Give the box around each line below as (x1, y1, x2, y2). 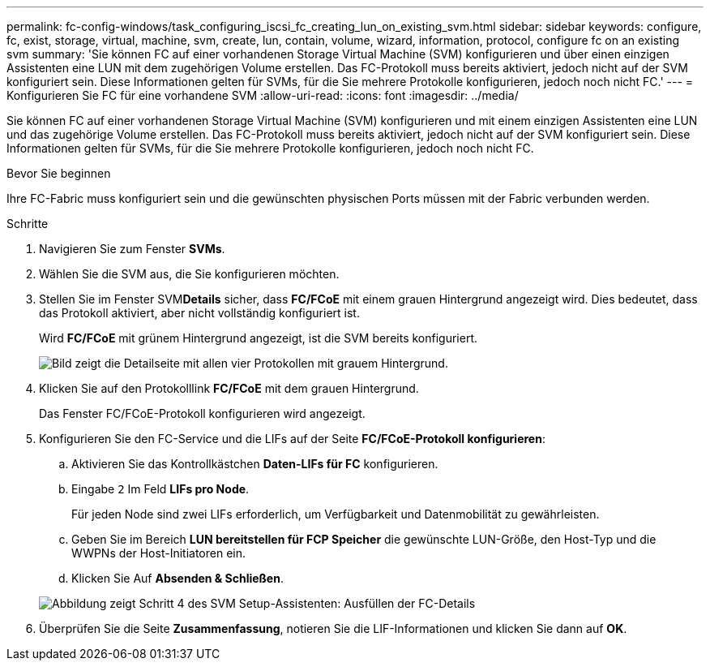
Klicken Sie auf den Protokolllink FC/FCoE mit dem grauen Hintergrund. (39, 381, 419, 395)
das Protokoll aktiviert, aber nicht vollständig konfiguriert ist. (39, 306, 360, 320)
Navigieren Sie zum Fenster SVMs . (39, 242, 225, 256)
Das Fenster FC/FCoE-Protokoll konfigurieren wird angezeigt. (39, 407, 366, 420)
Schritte (6, 217, 49, 230)
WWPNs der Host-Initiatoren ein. (71, 546, 246, 560)
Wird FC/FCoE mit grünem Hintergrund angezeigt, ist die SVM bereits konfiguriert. (39, 331, 478, 345)
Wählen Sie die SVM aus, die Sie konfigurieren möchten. (39, 267, 340, 281)
